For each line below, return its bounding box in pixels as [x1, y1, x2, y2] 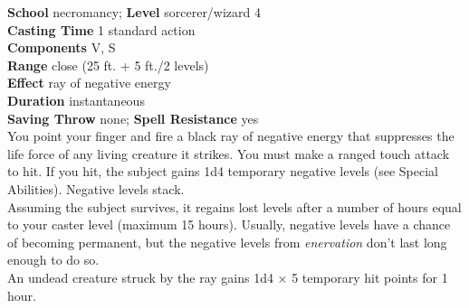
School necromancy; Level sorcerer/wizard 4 [7, 3, 262, 21]
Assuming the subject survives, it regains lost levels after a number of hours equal [7, 197, 462, 216]
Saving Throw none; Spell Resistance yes [7, 108, 259, 127]
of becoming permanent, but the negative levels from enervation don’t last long [7, 232, 447, 251]
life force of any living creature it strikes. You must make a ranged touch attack [7, 144, 450, 163]
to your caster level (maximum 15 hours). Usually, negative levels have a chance [7, 215, 451, 234]
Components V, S [7, 38, 116, 57]
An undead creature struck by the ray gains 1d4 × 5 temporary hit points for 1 [7, 267, 448, 286]
